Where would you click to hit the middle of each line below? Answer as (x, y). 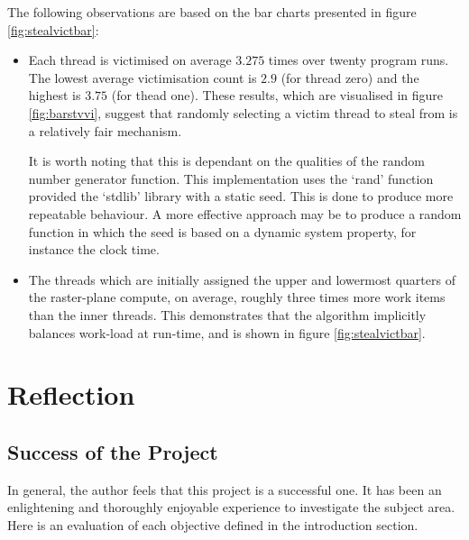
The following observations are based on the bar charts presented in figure (212, 12)
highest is (55, 95)
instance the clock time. (94, 249)
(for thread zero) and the (350, 77)
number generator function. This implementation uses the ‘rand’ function (231, 178)
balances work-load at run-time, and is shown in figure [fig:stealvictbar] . (227, 332)
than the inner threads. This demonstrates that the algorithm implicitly (227, 314)
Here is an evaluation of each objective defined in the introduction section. (213, 524)
